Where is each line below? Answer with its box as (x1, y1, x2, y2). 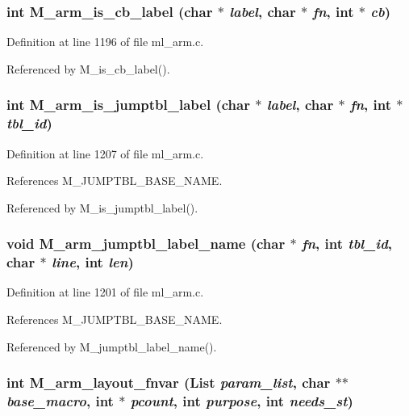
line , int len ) (51, 252, 134, 272)
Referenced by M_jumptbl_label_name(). (6, 338, 217, 355)
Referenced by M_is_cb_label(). (6, 60, 170, 77)
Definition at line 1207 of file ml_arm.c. (6, 145, 204, 162)
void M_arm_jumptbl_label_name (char (6, 233, 286, 254)
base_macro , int (6, 391, 114, 411)
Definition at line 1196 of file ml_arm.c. (6, 33, 204, 50)
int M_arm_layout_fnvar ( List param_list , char (6, 372, 331, 393)
